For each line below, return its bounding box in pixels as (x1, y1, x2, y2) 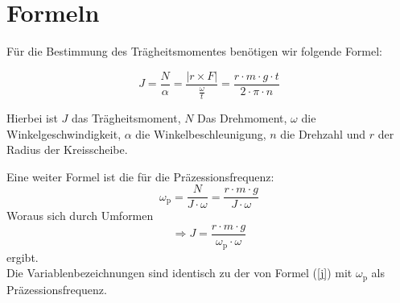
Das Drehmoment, (197, 109, 287, 126)
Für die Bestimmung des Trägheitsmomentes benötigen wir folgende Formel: (6, 43, 383, 60)
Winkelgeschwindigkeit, (6, 125, 122, 142)
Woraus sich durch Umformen (6, 207, 154, 224)
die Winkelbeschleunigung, (135, 125, 266, 142)
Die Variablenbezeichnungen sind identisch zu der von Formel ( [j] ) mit (6, 264, 353, 281)
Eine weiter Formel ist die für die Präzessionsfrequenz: (6, 168, 274, 185)
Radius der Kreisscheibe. (6, 141, 128, 158)
